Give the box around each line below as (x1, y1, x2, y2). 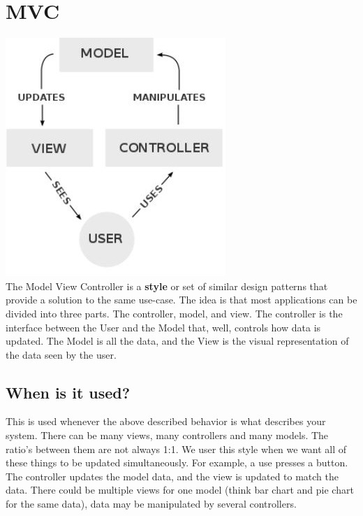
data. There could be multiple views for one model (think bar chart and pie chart (6, 482, 354, 497)
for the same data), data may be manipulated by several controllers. (6, 496, 297, 511)
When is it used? (6, 381, 131, 403)
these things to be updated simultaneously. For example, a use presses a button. (6, 455, 348, 470)
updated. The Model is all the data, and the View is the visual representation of (6, 334, 349, 348)
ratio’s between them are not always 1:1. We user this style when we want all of (6, 441, 347, 456)
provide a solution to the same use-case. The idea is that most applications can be (6, 292, 357, 307)
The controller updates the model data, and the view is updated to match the (6, 468, 339, 483)
